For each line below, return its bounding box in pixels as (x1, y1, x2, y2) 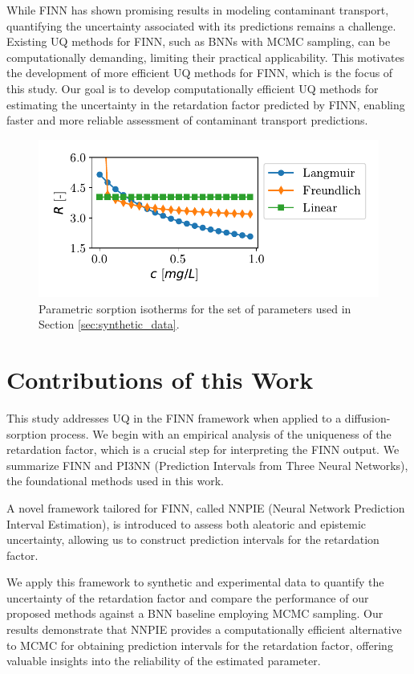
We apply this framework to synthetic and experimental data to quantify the (6, 574, 384, 590)
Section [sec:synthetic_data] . (39, 316, 180, 333)
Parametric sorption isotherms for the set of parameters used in (39, 300, 351, 317)
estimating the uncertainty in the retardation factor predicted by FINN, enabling (6, 96, 405, 112)
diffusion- (344, 409, 391, 426)
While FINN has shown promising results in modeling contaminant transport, (6, 2, 389, 18)
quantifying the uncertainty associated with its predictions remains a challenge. (6, 17, 396, 34)
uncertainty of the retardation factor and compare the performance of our (6, 589, 369, 606)
